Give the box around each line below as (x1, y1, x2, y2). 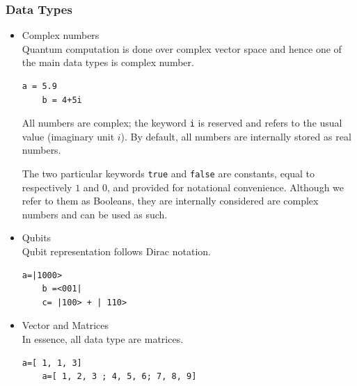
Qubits (22, 230, 51, 245)
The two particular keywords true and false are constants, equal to (22, 166, 315, 181)
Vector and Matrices (22, 318, 109, 332)
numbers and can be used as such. (22, 207, 168, 221)
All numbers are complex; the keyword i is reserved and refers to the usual (22, 115, 342, 130)
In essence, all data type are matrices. (22, 332, 184, 346)
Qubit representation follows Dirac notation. (22, 244, 211, 259)
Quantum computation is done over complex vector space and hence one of (22, 41, 342, 56)
